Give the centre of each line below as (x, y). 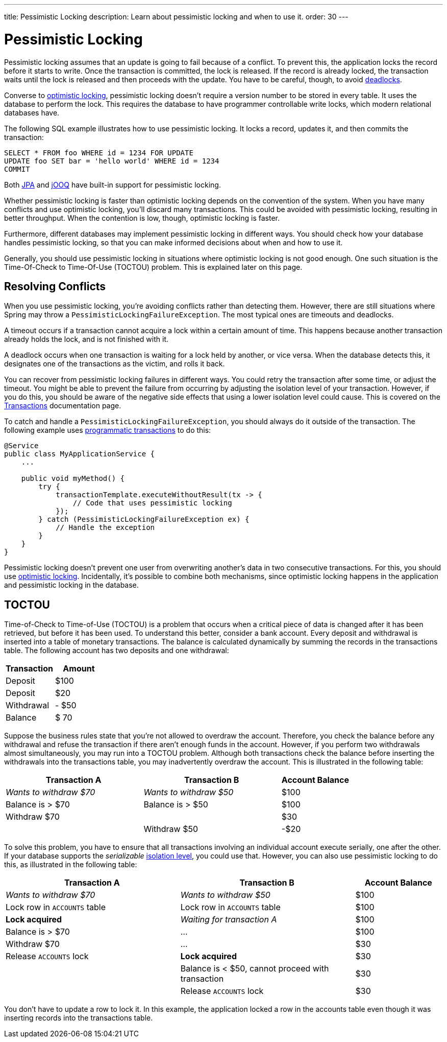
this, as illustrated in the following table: (71, 865)
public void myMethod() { (73, 479)
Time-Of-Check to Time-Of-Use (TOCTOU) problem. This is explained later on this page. (153, 267)
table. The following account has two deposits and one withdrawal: (117, 651)
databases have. (32, 112)
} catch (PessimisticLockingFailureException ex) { (144, 519)
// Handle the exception (105, 528)
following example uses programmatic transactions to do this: (108, 430)
